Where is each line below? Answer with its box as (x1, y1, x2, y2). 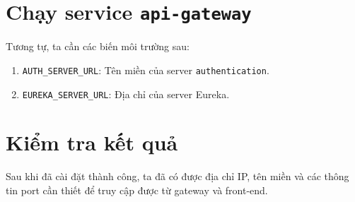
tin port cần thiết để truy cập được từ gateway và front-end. (6, 182, 268, 197)
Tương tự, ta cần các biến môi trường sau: (6, 39, 190, 54)
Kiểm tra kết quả (6, 128, 178, 157)
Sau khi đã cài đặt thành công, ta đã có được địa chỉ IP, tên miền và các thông (6, 169, 349, 184)
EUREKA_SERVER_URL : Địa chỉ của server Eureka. (22, 86, 230, 101)
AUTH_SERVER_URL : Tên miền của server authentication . (22, 62, 269, 77)
